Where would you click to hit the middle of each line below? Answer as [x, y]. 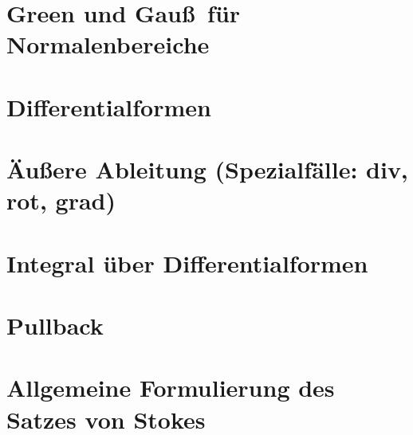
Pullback [55, 325]
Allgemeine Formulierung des [171, 388]
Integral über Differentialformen [187, 263]
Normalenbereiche [108, 44]
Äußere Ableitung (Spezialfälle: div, [207, 169]
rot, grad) [61, 200]
